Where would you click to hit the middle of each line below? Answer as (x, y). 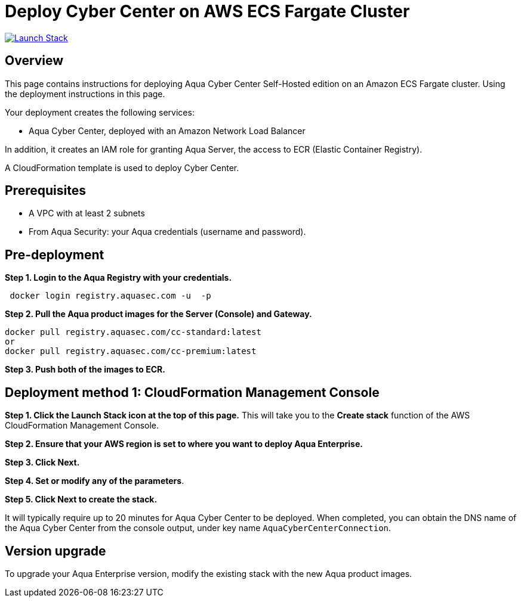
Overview (34, 61)
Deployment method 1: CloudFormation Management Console (192, 392)
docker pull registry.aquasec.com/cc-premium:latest (131, 351)
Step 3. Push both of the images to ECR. (85, 370)
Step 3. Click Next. (42, 463)
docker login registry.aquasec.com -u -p (110, 296)
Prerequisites (45, 191)
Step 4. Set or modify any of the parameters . (95, 481)
